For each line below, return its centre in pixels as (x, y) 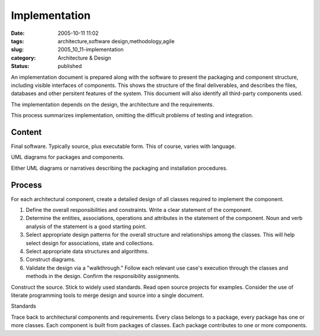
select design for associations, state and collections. (90, 243)
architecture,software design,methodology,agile (116, 41)
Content (26, 132)
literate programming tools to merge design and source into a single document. (108, 295)
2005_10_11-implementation (91, 50)
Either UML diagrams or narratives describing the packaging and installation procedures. (119, 168)
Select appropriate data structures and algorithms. (87, 251)
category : (23, 58)
